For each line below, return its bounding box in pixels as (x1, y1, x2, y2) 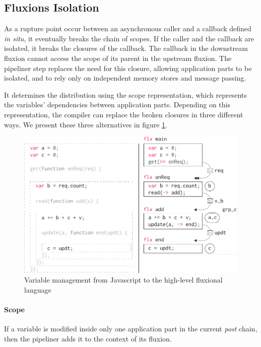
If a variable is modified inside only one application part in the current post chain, (4, 323, 257, 334)
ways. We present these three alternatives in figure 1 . (4, 119, 168, 129)
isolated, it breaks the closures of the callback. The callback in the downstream (4, 43, 248, 53)
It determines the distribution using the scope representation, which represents (4, 89, 247, 100)
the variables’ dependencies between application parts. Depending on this (4, 99, 230, 110)
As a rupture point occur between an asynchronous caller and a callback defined (4, 23, 251, 34)
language (24, 284, 51, 295)
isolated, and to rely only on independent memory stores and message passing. (4, 73, 246, 83)
